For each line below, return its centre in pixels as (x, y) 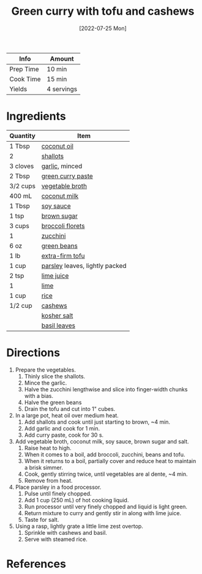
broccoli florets (63, 226)
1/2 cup (21, 305)
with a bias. (39, 396)
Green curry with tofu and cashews (103, 11)
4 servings (62, 89)
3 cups (19, 226)
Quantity (22, 136)
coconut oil (57, 146)
